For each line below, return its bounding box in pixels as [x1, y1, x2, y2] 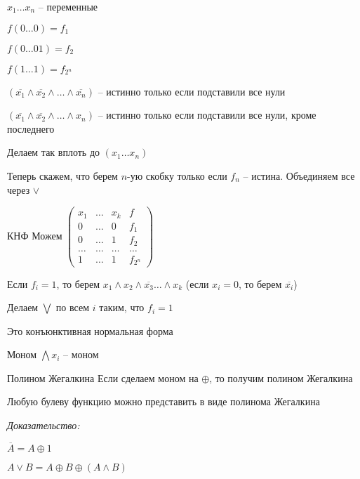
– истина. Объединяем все [243, 168, 355, 183]
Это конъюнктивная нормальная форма [7, 323, 173, 338]
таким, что [99, 300, 145, 315]
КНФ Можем [7, 228, 62, 242]
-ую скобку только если [127, 168, 227, 183]
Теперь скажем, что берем [7, 168, 118, 183]
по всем [55, 300, 90, 315]
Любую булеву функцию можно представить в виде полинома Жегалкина [7, 394, 320, 409]
